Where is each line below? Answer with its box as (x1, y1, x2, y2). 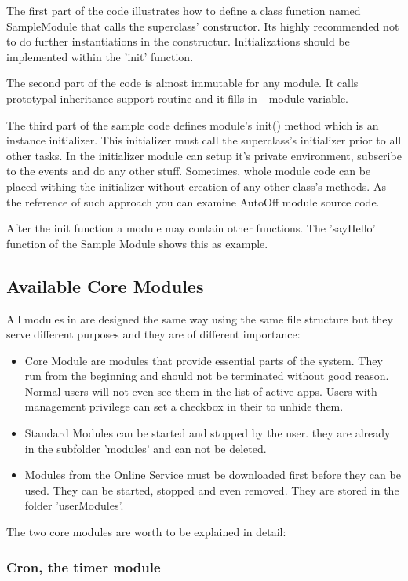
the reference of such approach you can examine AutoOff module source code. (6, 193, 380, 210)
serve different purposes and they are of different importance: (6, 326, 301, 342)
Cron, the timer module (6, 557, 161, 576)
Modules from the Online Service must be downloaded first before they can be (24, 466, 401, 483)
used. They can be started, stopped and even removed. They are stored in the (24, 481, 399, 498)
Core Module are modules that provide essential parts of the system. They (24, 352, 383, 368)
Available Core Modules (6, 273, 204, 298)
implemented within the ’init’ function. (6, 48, 194, 64)
